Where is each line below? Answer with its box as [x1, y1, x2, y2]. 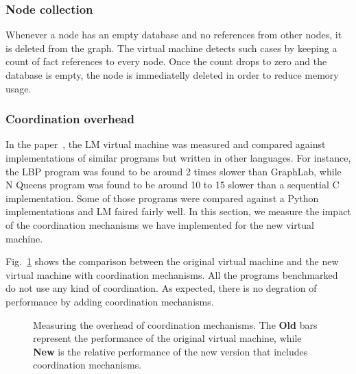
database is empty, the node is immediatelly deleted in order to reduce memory [5, 68, 339, 82]
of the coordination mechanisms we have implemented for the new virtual [5, 217, 314, 232]
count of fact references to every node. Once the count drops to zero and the [5, 54, 327, 68]
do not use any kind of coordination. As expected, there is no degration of [5, 281, 317, 295]
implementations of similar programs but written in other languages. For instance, [5, 151, 351, 164]
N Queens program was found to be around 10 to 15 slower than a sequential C [5, 177, 340, 192]
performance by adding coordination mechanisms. [5, 294, 214, 308]
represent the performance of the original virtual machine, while [33, 331, 302, 345]
